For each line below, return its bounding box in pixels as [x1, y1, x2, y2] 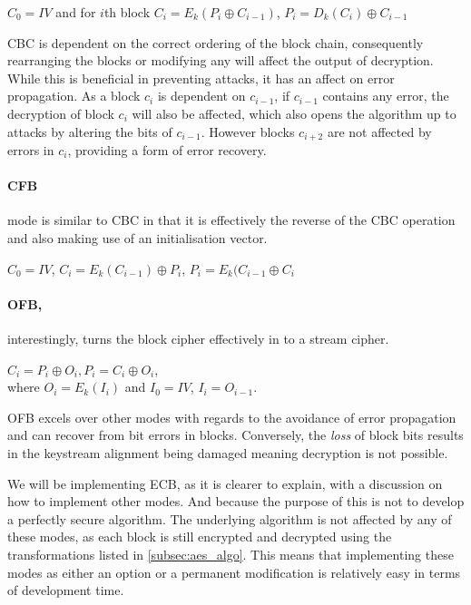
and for [55, 3, 96, 21]
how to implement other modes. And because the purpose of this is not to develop [7, 492, 465, 511]
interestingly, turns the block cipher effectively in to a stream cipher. [7, 328, 389, 347]
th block [103, 3, 151, 21]
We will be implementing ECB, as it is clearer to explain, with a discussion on [7, 473, 443, 493]
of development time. [7, 581, 124, 600]
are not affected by [327, 122, 432, 141]
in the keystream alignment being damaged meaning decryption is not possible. [7, 443, 448, 462]
